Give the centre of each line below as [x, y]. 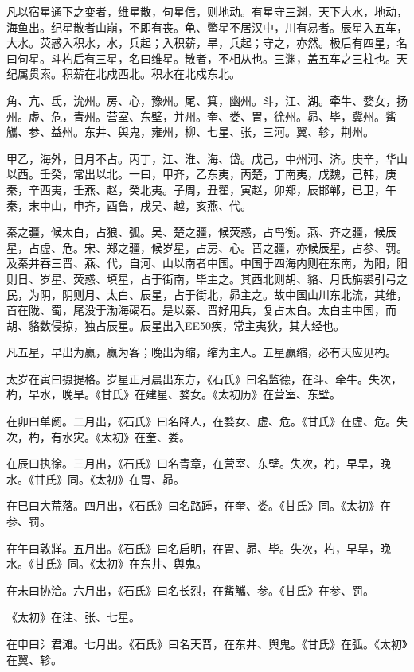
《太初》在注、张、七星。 [73, 617]
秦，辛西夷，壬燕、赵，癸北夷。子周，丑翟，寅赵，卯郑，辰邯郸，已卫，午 [201, 189]
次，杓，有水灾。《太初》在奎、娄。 [98, 436]
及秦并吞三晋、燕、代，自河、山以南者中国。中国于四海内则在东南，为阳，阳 [207, 263]
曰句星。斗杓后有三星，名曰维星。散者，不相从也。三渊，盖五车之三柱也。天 [207, 58]
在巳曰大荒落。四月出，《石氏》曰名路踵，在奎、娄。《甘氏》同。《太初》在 [199, 505]
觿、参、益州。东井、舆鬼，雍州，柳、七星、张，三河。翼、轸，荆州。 [190, 132]
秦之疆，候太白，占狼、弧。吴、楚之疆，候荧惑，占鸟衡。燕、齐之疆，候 [196, 232]
